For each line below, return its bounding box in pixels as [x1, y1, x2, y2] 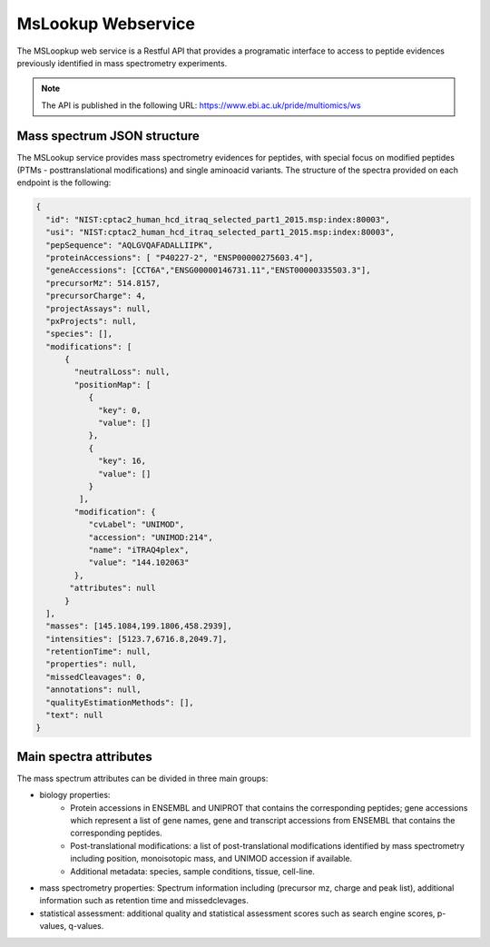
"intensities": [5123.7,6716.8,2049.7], [45, 634, 228, 644]
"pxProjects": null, [45, 316, 137, 326]
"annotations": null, [45, 685, 142, 695]
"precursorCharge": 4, [45, 291, 147, 301]
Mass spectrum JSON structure [16, 128, 200, 143]
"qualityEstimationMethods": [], [45, 697, 194, 707]
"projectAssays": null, [45, 303, 152, 313]
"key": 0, [98, 405, 142, 415]
